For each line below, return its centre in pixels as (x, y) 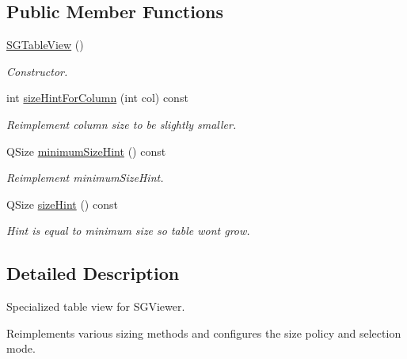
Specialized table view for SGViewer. (96, 306)
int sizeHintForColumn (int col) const (97, 98)
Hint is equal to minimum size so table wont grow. (128, 231)
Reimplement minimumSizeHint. (85, 178)
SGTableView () (45, 45)
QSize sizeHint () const (62, 204)
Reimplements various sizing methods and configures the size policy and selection (204, 333)
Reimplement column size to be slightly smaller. (122, 124)
